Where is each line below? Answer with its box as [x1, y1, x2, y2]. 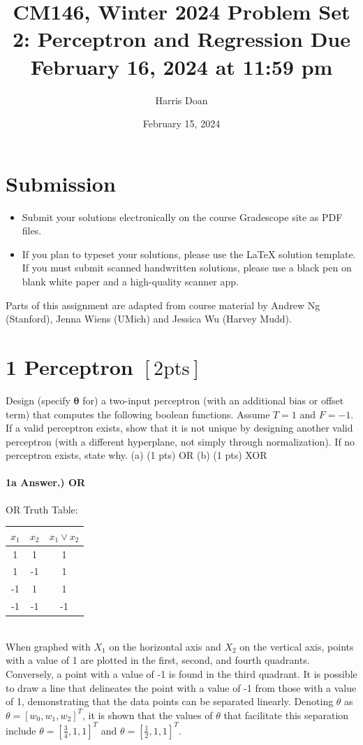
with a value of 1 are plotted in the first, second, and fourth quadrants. [6, 653, 310, 667]
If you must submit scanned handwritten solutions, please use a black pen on [22, 260, 352, 275]
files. [22, 223, 42, 238]
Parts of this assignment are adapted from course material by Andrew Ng [6, 297, 320, 312]
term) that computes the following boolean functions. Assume [6, 406, 270, 421]
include [6, 723, 36, 737]
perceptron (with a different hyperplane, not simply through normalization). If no [6, 434, 355, 448]
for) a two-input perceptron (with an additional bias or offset [82, 392, 344, 407]
